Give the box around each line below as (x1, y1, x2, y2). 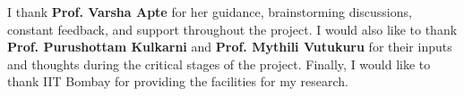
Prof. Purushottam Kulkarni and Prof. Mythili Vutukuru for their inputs (7, 37, 452, 56)
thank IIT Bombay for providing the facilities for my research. (7, 72, 348, 91)
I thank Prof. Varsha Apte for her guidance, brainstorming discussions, (7, 3, 412, 20)
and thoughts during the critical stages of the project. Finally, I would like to (7, 54, 431, 73)
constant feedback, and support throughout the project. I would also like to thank (7, 20, 458, 38)
